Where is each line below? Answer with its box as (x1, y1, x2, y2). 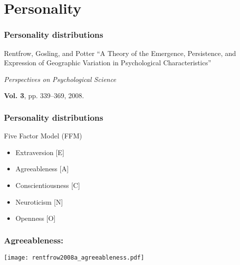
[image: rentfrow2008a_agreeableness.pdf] (4, 254, 144, 261)
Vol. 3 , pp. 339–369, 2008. (4, 90, 84, 101)
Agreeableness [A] (15, 163, 69, 174)
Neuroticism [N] (15, 196, 63, 207)
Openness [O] (15, 213, 56, 223)
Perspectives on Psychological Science (4, 74, 116, 84)
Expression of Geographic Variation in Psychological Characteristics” (4, 57, 212, 68)
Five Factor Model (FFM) (4, 131, 82, 141)
